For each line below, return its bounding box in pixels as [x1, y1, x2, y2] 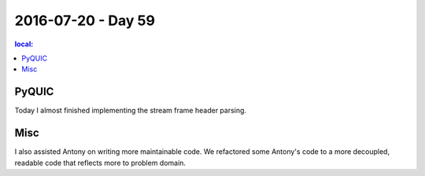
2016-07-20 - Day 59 [14, 12, 155, 29]
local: [14, 39, 34, 49]
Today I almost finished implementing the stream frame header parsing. [14, 106, 247, 115]
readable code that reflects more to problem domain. [14, 158, 187, 167]
